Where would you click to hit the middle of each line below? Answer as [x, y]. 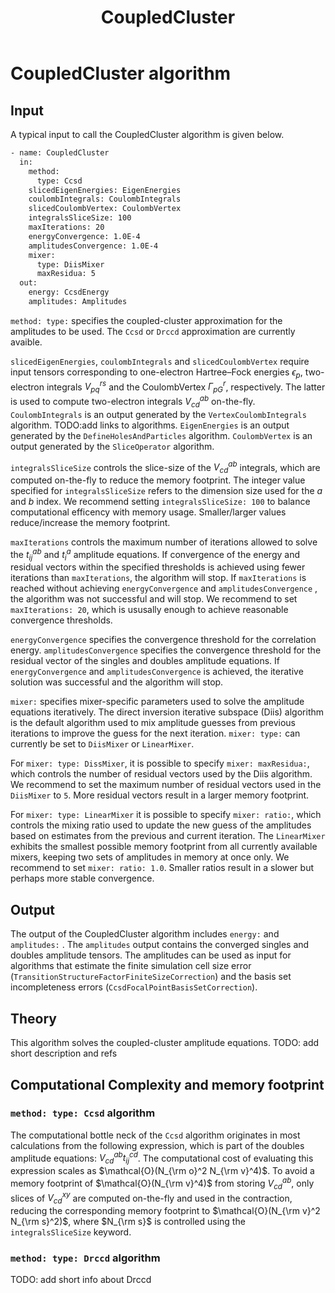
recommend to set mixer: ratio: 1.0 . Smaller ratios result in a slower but [162, 868]
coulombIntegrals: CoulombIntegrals [105, 199]
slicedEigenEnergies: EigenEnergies [105, 190]
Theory [34, 1018]
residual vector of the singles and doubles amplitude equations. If [145, 661]
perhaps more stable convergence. [82, 878]
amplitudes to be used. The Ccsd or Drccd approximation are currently [153, 331]
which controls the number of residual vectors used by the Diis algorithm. [161, 774]
